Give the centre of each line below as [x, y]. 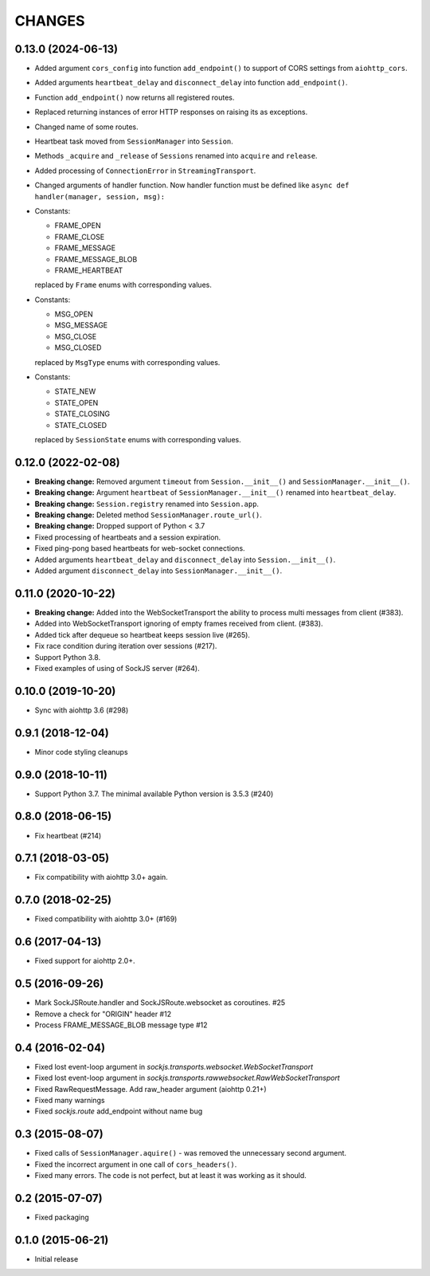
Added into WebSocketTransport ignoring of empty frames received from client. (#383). [179, 624]
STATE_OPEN [76, 402]
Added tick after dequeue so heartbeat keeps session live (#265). [143, 634]
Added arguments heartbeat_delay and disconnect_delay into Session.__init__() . [185, 559]
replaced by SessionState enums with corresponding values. [138, 440]
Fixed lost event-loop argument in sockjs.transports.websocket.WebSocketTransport [174, 1066]
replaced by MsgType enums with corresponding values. [127, 362]
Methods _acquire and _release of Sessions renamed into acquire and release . [176, 156]
